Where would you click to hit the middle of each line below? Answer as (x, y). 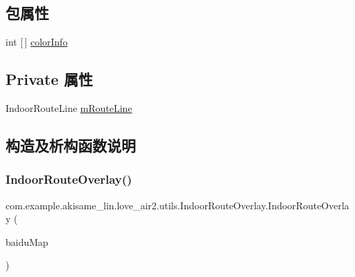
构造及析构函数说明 (71, 145)
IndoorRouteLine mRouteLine (69, 108)
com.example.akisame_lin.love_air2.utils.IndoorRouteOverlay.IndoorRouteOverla (177, 205)
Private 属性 (49, 79)
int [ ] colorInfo (37, 42)
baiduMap (27, 241)
